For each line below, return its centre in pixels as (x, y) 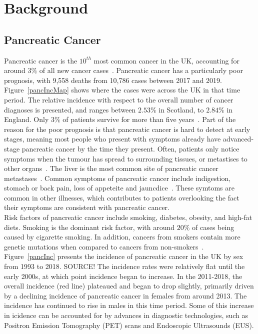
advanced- (238, 139)
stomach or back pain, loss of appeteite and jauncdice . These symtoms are (119, 188)
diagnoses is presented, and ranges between (70, 109)
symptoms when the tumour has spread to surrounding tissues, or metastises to (126, 158)
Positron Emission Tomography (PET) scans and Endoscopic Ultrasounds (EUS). (129, 325)
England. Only (26, 119)
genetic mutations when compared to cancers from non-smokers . (104, 246)
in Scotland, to (181, 109)
